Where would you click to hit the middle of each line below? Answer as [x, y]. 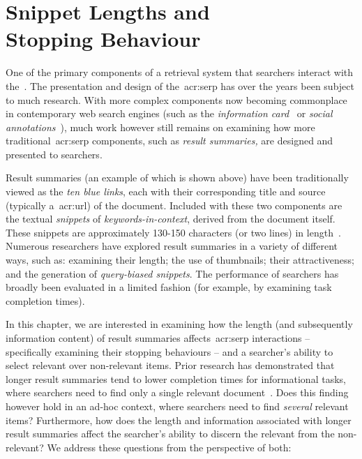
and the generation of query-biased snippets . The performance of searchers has [172, 273]
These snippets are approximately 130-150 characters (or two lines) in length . [173, 232]
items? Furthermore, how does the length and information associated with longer [179, 420]
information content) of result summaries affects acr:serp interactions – [158, 338]
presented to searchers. [54, 154]
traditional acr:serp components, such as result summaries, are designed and [169, 141]
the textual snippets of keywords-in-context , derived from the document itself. [171, 219]
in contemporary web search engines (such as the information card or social [169, 113]
